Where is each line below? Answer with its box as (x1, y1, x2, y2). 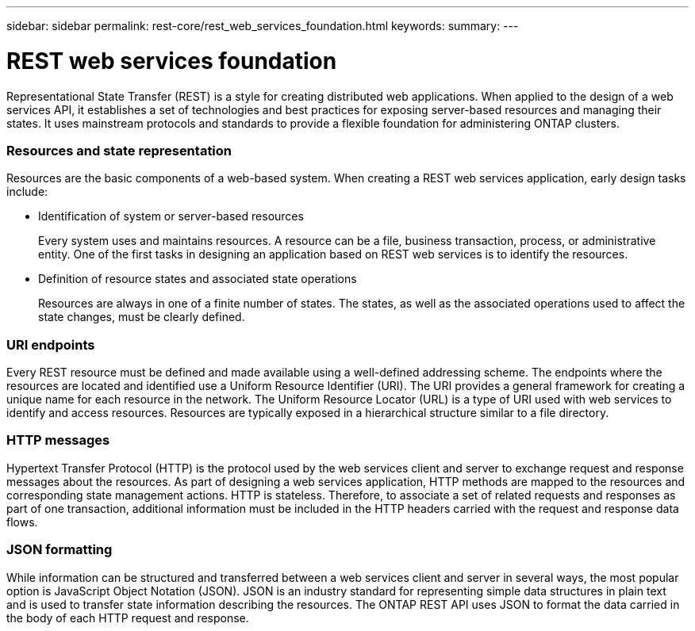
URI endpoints (6, 336, 95, 353)
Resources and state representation (6, 142, 232, 159)
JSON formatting (6, 541, 113, 558)
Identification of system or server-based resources (38, 209, 304, 224)
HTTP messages (6, 432, 110, 449)
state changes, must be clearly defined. (38, 310, 245, 324)
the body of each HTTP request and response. (6, 610, 249, 625)
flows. (6, 514, 38, 529)
